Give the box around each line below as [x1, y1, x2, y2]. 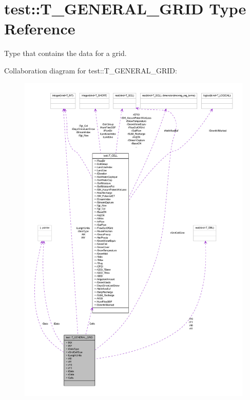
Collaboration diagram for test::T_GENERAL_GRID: [4, 65, 177, 75]
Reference [4, 18, 75, 39]
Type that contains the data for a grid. [4, 48, 127, 59]
